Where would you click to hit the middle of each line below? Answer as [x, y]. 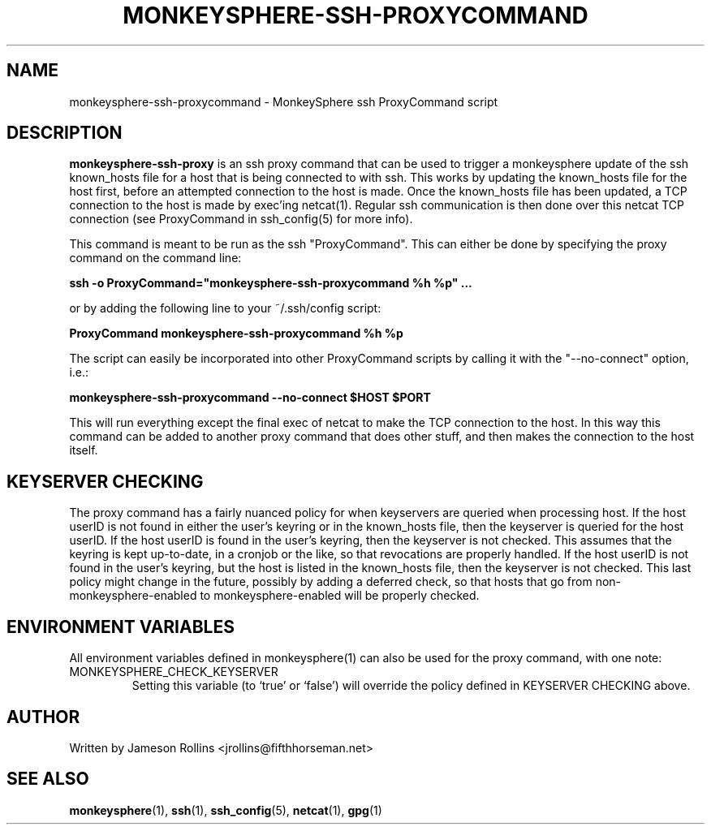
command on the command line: [155, 258]
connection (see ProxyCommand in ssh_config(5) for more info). [241, 219]
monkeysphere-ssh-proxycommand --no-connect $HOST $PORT [250, 398]
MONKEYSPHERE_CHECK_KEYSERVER [174, 672]
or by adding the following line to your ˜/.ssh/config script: [225, 308]
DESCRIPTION [65, 133]
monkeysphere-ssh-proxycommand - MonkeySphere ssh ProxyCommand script [284, 101]
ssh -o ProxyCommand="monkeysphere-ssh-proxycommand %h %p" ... [271, 283]
